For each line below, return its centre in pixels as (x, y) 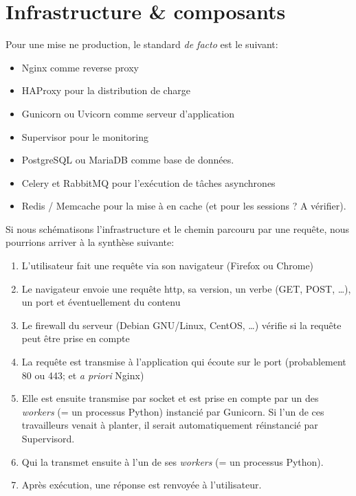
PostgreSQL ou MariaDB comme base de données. (128, 160)
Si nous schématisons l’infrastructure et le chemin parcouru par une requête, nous (178, 228)
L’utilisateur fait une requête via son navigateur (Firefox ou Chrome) (168, 266)
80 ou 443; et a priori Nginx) (83, 375)
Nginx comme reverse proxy (80, 67)
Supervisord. (48, 438)
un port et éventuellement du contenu (101, 302)
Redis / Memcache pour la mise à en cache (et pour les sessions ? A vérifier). (184, 206)
